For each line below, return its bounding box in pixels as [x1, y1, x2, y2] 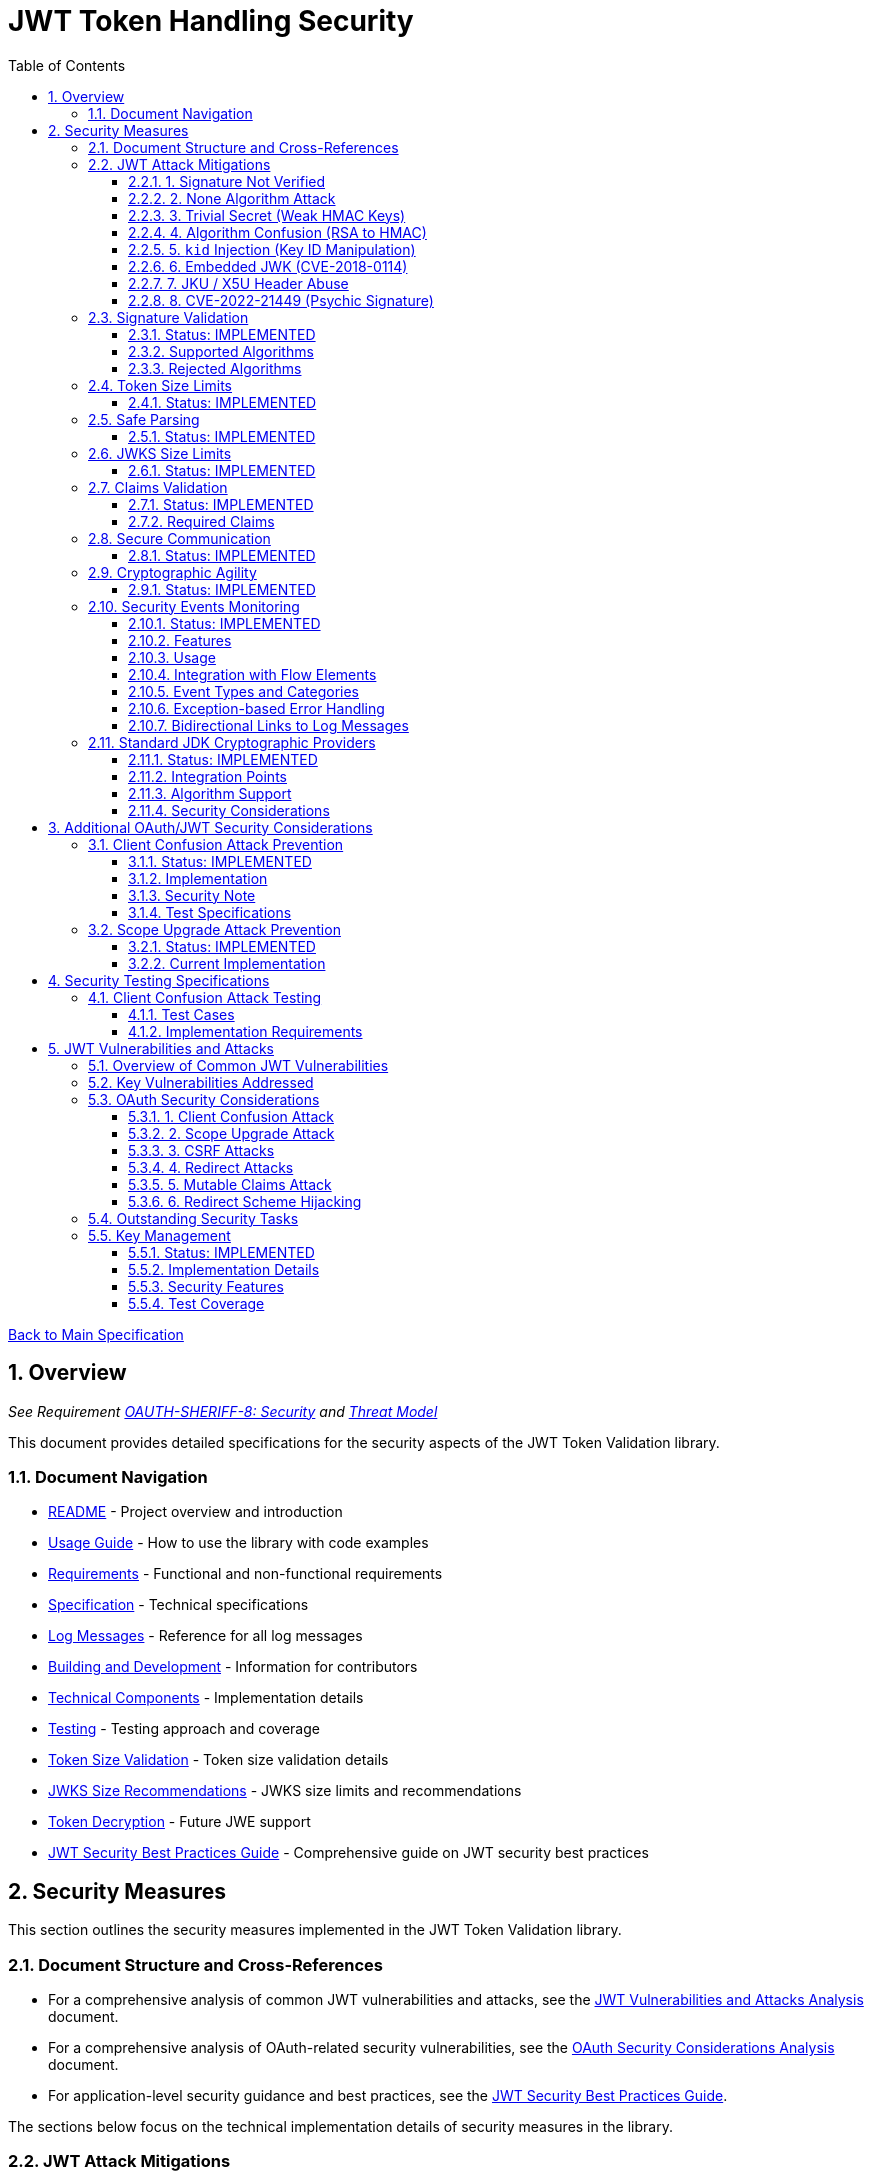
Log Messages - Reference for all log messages [48, 1627, 363, 1645]
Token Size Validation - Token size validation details [48, 1751, 389, 1769]
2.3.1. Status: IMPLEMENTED [128, 325, 316, 343]
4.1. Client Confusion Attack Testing [88, 988, 322, 1006]
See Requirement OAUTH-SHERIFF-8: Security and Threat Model [8, 1402, 438, 1420]
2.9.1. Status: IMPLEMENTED [128, 580, 316, 598]
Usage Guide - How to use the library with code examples [48, 1534, 429, 1552]
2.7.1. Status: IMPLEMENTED [128, 495, 314, 513]
